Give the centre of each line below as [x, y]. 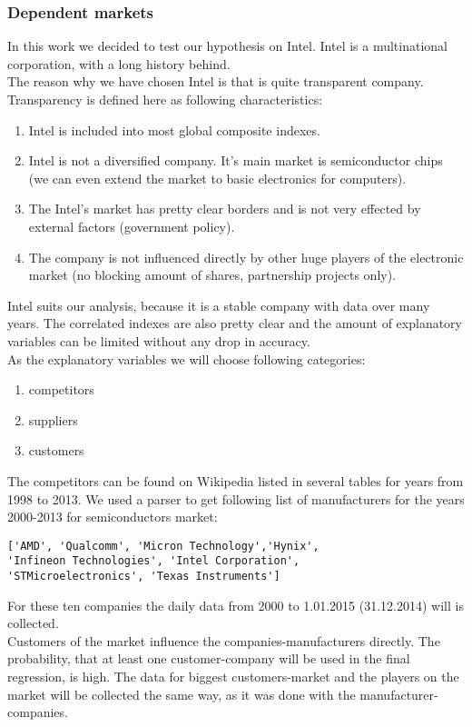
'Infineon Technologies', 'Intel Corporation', [154, 561]
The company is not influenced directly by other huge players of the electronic [246, 257]
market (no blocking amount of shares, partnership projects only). [212, 275]
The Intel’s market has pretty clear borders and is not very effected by [225, 209]
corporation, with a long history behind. [119, 63]
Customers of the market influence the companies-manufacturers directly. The [224, 640]
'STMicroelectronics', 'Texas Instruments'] [144, 576]
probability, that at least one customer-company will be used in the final [209, 658]
